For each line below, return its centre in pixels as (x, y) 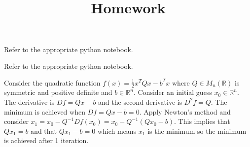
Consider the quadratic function (52, 82)
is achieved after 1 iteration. (46, 140)
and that (44, 131)
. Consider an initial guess (173, 92)
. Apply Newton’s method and (185, 111)
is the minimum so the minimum (197, 131)
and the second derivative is (140, 102)
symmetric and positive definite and (58, 92)
